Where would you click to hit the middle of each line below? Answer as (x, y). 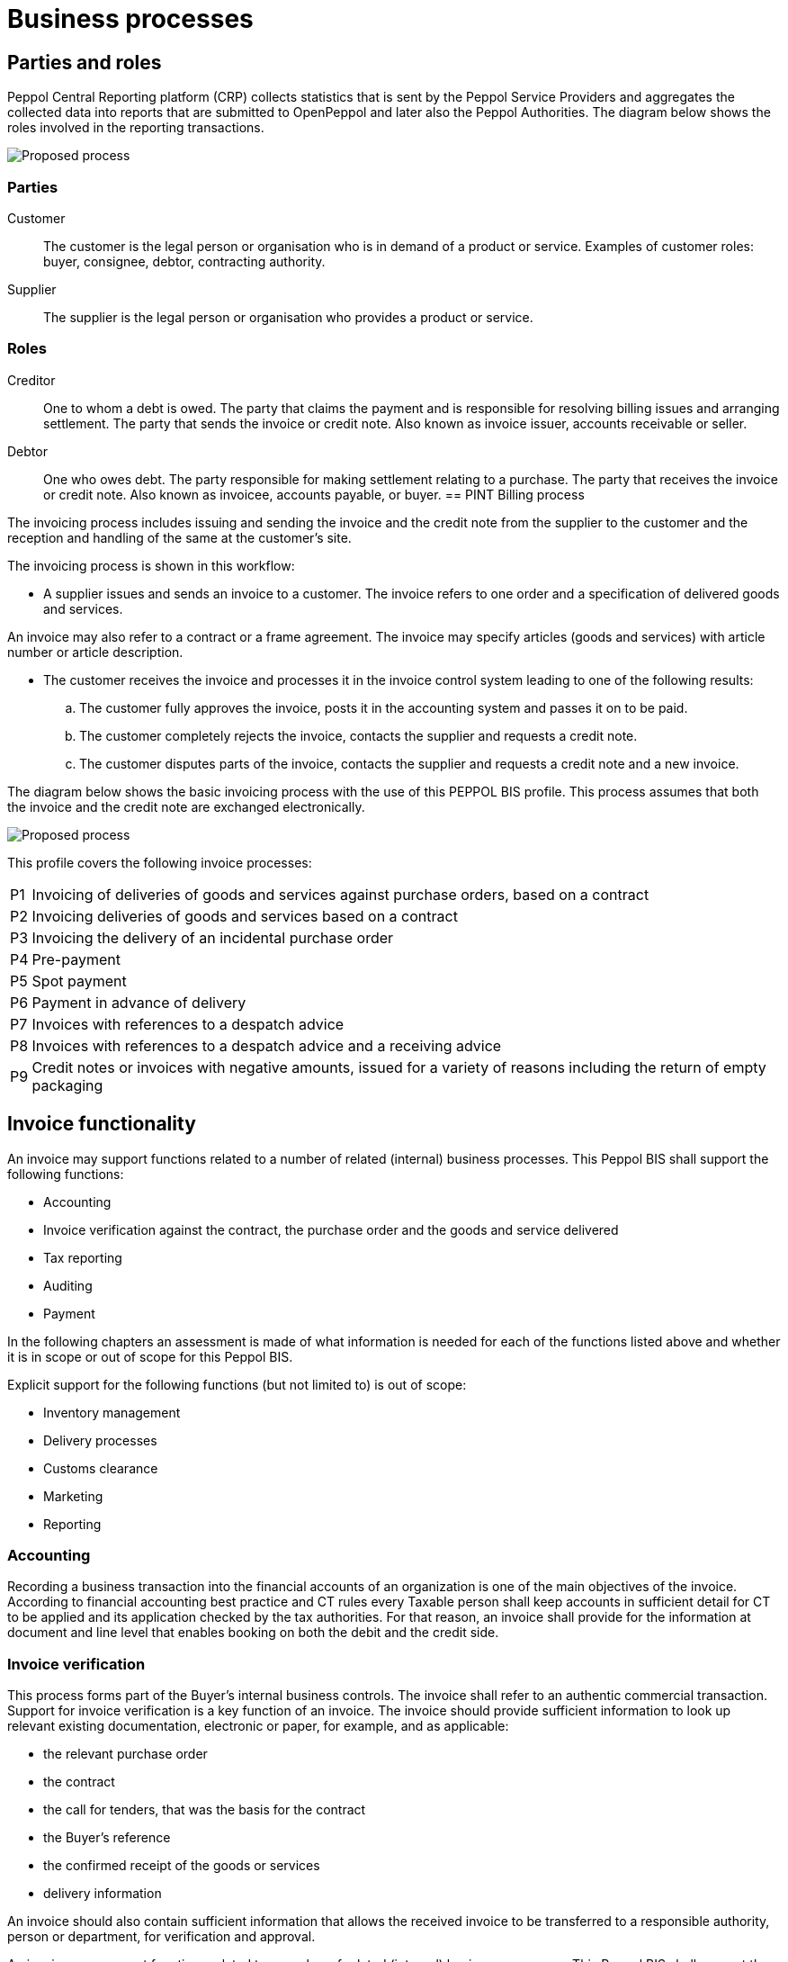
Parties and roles (85, 62)
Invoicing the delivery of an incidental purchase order (213, 937)
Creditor (31, 380)
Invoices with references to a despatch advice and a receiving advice (267, 1045)
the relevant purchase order (125, 1754)
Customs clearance (101, 1468)
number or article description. (95, 652)
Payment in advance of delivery (139, 1002)
